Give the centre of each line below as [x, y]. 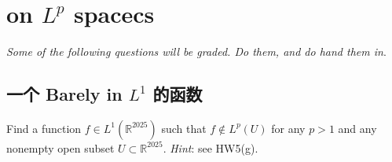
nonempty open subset [60, 147]
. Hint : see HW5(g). [211, 147]
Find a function [44, 128]
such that [184, 128]
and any [357, 128]
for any [288, 128]
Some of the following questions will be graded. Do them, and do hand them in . [196, 52]
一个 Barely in [64, 94]
